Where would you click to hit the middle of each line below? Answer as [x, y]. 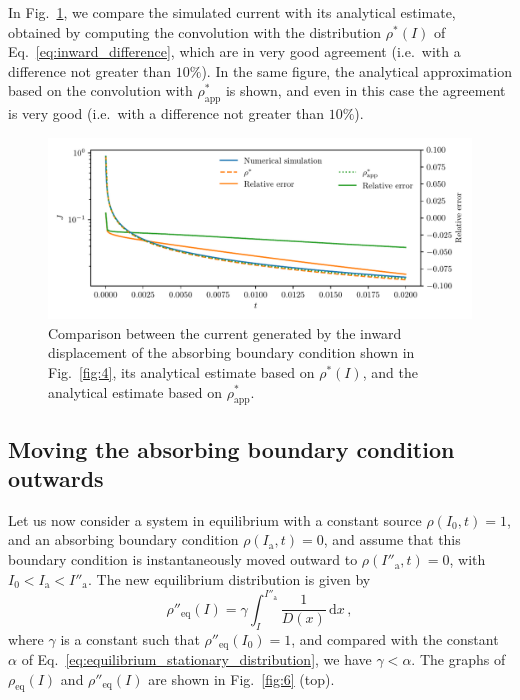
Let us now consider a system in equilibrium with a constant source [215, 519]
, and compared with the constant [395, 638]
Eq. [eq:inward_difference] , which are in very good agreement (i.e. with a [234, 51]
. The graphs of [458, 659]
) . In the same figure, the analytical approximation [356, 70]
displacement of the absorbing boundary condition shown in [231, 352]
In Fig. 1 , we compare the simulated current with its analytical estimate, [232, 12]
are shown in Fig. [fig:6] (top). [241, 678]
